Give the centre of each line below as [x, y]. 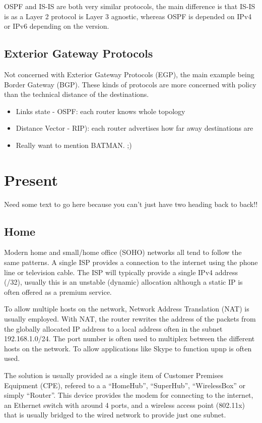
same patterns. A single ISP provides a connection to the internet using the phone [131, 262]
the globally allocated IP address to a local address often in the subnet [113, 328]
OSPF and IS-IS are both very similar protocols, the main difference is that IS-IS [130, 6]
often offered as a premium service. [58, 292]
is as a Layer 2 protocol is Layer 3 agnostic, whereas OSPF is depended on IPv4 [128, 16]
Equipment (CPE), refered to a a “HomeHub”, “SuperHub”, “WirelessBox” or [125, 385]
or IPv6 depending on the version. [57, 26]
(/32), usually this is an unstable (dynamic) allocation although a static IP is [123, 282]
